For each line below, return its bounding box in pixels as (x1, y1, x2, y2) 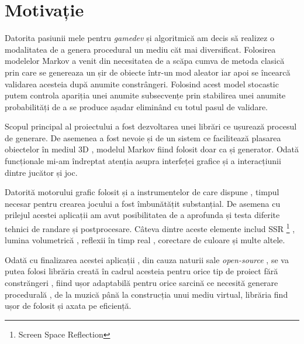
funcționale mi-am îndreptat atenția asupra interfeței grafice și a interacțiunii (5, 155, 281, 167)
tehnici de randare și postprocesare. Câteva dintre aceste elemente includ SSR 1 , (5, 221, 295, 234)
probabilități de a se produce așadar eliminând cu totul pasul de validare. (5, 100, 268, 113)
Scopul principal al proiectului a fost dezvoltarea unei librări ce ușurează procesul (5, 120, 297, 132)
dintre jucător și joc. (5, 166, 78, 178)
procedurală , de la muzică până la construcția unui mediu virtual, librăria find (5, 288, 288, 300)
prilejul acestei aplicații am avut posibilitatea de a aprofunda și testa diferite (5, 209, 280, 221)
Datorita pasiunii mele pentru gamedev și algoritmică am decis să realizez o (5, 32, 274, 44)
